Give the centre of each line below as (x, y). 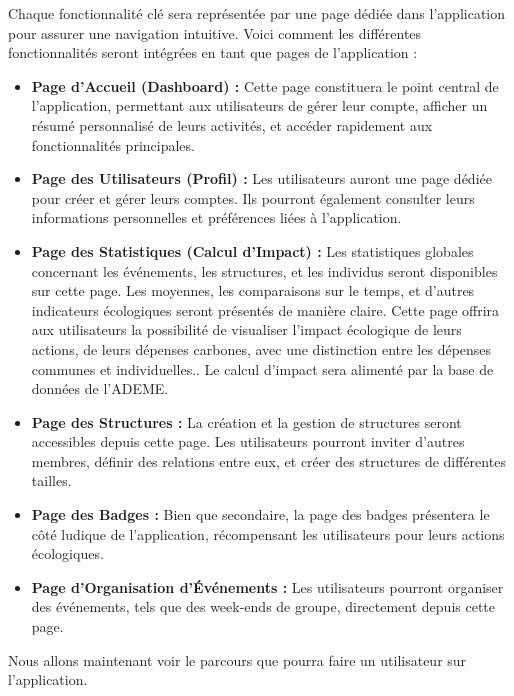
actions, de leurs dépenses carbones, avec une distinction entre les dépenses (261, 348)
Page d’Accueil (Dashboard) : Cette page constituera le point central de (265, 85)
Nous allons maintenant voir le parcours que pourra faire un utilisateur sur (237, 659)
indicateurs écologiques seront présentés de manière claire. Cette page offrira (265, 309)
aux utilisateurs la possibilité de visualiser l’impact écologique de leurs (246, 329)
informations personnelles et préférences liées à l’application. (216, 217)
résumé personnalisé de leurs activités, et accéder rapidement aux (232, 124)
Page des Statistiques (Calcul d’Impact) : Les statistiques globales (252, 250)
